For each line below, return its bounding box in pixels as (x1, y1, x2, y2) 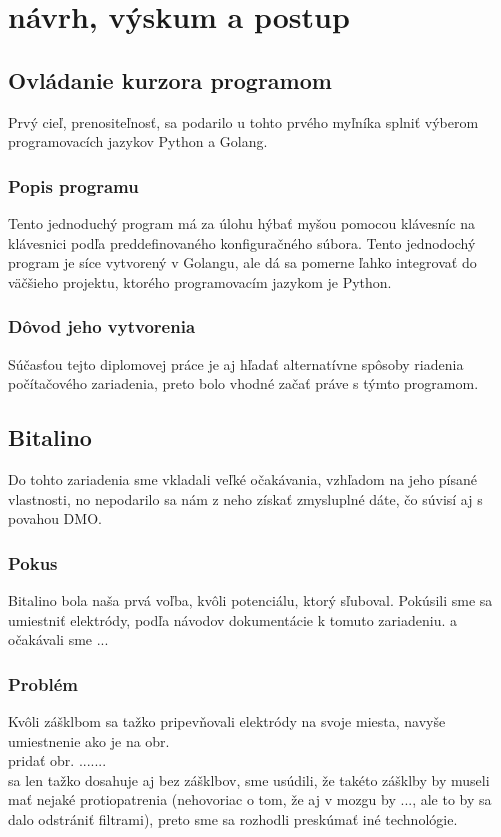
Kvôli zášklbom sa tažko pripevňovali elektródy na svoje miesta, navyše (8, 710, 446, 731)
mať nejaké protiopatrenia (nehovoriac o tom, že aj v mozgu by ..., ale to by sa (8, 789, 492, 810)
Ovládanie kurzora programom (8, 64, 332, 95)
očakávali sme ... (8, 629, 109, 650)
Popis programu (8, 173, 139, 198)
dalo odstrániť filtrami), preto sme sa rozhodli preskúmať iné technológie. (8, 808, 458, 829)
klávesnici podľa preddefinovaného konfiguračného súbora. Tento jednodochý (8, 232, 476, 253)
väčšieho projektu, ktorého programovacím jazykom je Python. (8, 271, 392, 292)
